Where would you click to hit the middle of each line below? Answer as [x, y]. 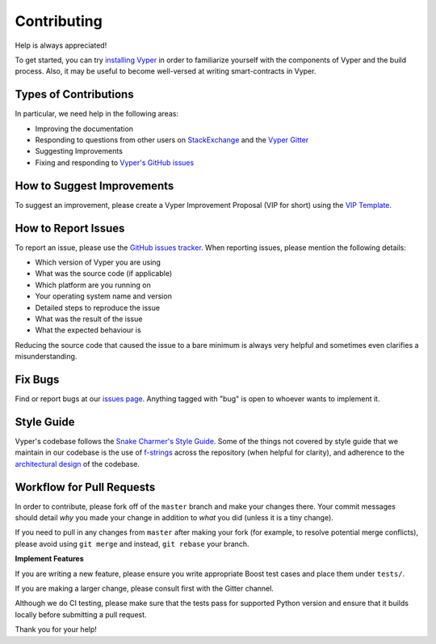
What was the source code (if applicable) [104, 273]
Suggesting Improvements [79, 151]
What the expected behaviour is [88, 330]
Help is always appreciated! [61, 45]
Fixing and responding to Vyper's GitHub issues [115, 163]
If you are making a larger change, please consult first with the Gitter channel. [145, 588]
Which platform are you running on [93, 285]
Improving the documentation [84, 129]
